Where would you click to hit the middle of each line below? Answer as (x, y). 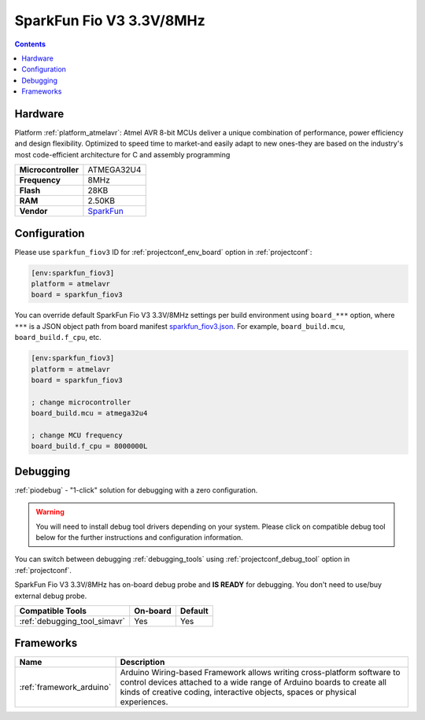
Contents (30, 44)
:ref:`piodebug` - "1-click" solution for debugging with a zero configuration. (136, 490)
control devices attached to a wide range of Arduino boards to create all (253, 682)
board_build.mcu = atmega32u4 (89, 414)
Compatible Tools (53, 611)
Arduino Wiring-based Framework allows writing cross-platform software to (260, 673)
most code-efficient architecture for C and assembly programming (122, 154)
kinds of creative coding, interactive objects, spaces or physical (238, 692)
